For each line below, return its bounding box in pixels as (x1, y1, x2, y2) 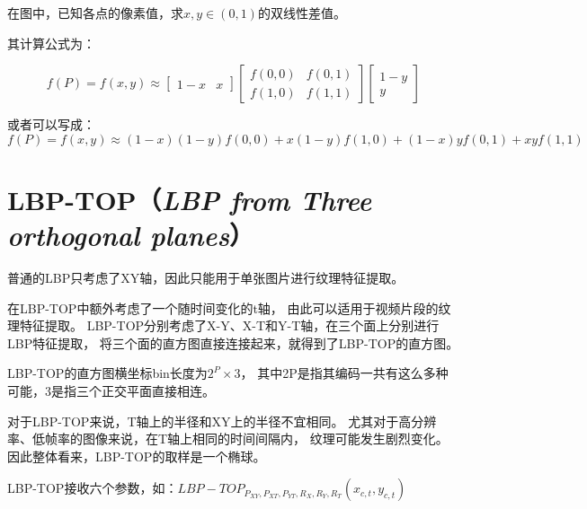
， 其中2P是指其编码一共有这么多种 (240, 364, 449, 382)
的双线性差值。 (257, 4, 346, 22)
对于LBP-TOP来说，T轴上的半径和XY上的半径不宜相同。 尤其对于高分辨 (7, 411, 437, 430)
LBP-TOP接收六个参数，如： (7, 478, 178, 497)
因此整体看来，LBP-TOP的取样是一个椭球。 (7, 446, 266, 465)
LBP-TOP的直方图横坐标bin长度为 (7, 364, 208, 382)
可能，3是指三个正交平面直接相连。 (7, 382, 215, 400)
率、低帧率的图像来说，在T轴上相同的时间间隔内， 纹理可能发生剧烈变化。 (7, 429, 449, 448)
